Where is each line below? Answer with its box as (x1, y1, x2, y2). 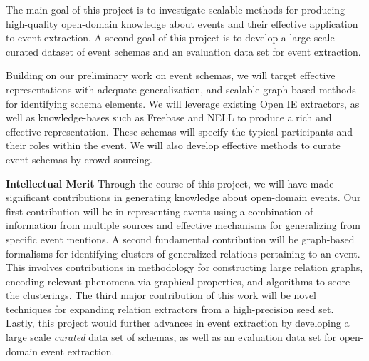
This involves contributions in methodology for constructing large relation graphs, (6, 260, 363, 275)
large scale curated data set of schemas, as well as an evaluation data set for (6, 330, 336, 345)
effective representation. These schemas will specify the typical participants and (6, 123, 353, 138)
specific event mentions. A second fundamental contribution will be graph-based (6, 231, 355, 246)
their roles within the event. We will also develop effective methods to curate (6, 138, 341, 153)
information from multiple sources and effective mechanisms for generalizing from (6, 218, 360, 233)
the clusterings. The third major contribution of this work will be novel (6, 288, 317, 302)
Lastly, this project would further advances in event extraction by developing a (6, 315, 350, 330)
